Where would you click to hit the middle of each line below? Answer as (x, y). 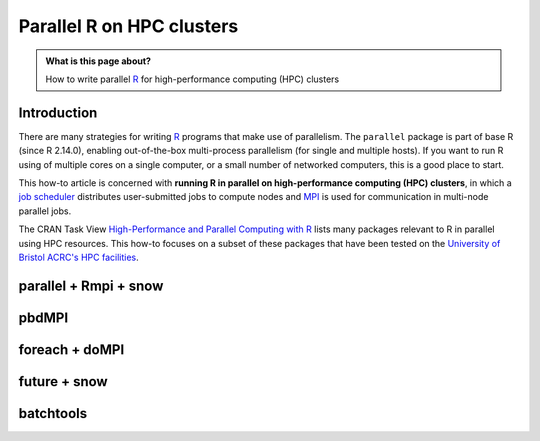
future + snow (63, 381)
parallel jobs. (45, 211)
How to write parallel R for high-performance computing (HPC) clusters (192, 79)
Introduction (58, 112)
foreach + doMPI (71, 349)
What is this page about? (98, 61)
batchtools (53, 413)
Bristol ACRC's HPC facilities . (78, 257)
